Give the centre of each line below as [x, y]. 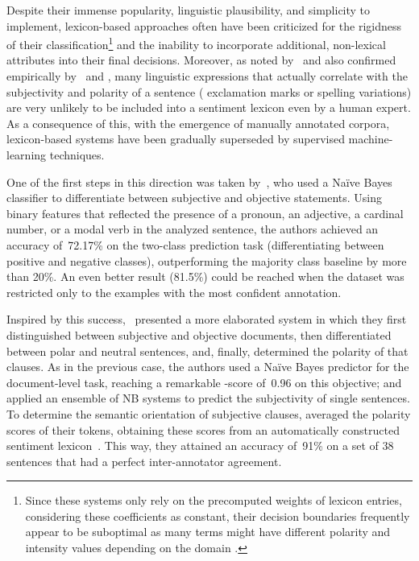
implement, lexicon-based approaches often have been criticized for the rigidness [204, 25]
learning [27, 155]
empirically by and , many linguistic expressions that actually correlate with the [207, 76]
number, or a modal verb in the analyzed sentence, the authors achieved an [193, 229]
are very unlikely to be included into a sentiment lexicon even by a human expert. [209, 107]
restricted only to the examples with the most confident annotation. [174, 292]
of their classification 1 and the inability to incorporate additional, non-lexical [196, 43]
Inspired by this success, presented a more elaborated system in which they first [207, 319]
